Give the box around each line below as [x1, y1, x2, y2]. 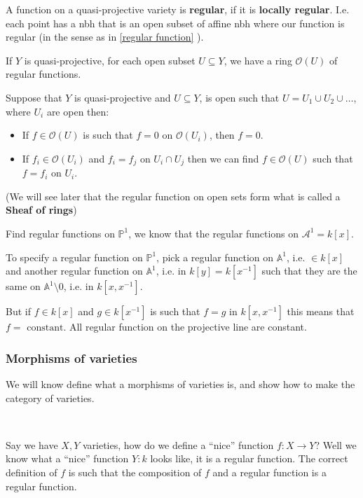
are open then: [46, 104, 109, 118]
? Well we [315, 437, 357, 452]
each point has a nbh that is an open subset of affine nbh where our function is [6, 15, 345, 30]
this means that [287, 304, 355, 319]
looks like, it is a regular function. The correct [150, 451, 348, 466]
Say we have [6, 437, 58, 452]
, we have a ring [224, 53, 292, 67]
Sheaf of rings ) [6, 202, 77, 217]
